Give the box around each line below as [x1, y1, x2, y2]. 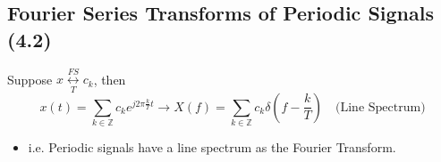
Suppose [7, 69, 53, 88]
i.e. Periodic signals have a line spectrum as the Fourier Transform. [28, 138, 396, 157]
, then [93, 69, 126, 88]
